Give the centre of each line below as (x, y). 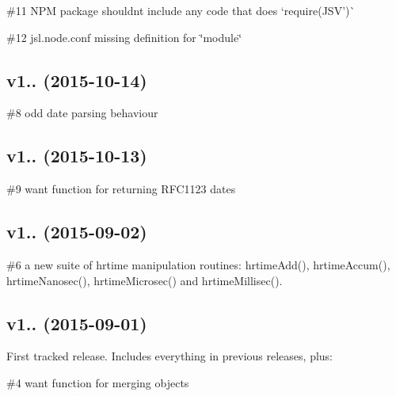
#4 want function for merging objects (98, 382)
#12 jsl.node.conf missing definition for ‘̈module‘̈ (124, 37)
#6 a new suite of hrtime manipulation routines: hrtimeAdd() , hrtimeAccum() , (198, 264)
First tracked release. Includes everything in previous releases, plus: (170, 356)
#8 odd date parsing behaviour (82, 113)
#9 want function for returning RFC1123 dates (121, 189)
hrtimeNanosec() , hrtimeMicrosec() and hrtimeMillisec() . (145, 280)
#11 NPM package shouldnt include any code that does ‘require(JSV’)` (181, 10)
